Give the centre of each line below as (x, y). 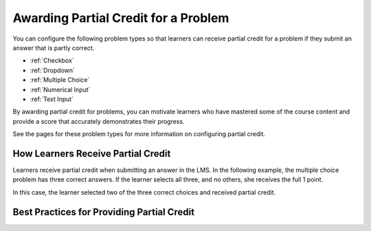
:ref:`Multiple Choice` (60, 80)
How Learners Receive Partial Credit (92, 154)
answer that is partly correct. (54, 47)
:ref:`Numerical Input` (60, 89)
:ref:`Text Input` (52, 99)
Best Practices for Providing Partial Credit (104, 212)
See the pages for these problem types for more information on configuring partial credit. (139, 134)
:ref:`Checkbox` (52, 60)
